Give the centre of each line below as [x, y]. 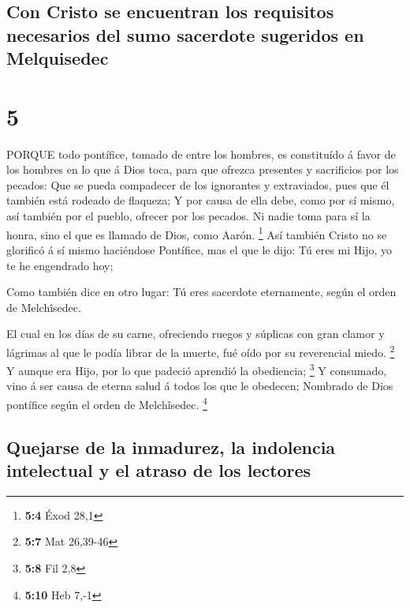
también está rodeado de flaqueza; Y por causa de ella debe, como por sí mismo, [201, 200]
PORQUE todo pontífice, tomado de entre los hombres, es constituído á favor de [201, 154]
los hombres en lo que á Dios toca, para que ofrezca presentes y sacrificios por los [203, 169]
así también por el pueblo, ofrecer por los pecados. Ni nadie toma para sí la [188, 216]
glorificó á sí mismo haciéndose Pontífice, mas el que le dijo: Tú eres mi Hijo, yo [199, 249]
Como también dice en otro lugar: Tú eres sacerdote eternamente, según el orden [201, 292]
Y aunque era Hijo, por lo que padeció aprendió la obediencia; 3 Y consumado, [197, 369]
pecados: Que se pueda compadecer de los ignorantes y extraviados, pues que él [198, 184]
